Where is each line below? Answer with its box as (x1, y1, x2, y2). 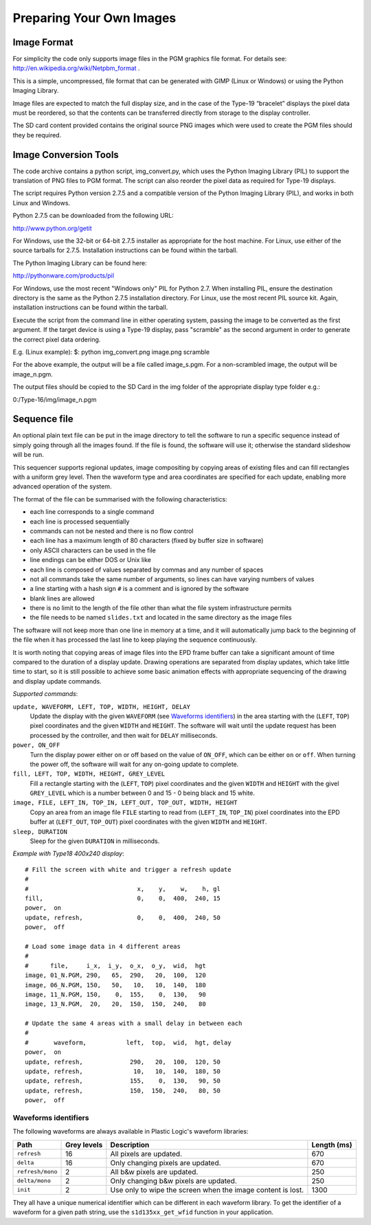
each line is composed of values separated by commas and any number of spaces (30, 565, 264, 574)
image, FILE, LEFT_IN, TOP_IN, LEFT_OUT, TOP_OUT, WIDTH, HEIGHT (12, 799, 238, 807)
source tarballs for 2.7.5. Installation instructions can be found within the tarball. (12, 246, 238, 254)
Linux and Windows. (12, 199, 71, 207)
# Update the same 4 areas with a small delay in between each (25, 1020, 243, 1027)
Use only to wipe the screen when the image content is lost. (110, 1185, 304, 1195)
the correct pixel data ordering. (12, 335, 101, 344)
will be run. (12, 451, 45, 459)
